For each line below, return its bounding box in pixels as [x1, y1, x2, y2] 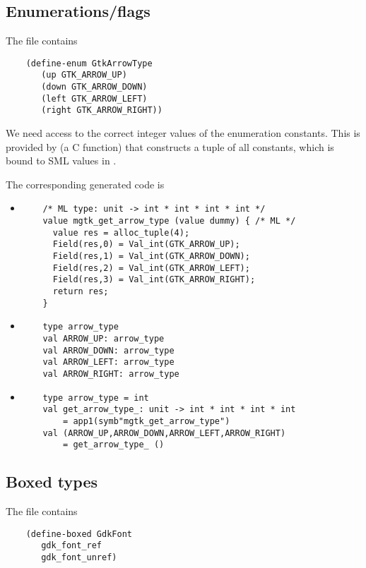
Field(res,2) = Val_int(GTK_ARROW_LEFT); [52, 262, 250, 273]
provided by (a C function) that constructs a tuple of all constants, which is [6, 139, 334, 154]
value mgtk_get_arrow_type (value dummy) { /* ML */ [42, 216, 296, 226]
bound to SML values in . [6, 153, 117, 168]
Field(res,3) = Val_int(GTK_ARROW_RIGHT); [52, 274, 256, 285]
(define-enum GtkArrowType [25, 58, 153, 68]
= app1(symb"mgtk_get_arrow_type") [63, 416, 230, 426]
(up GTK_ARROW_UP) [41, 70, 127, 80]
